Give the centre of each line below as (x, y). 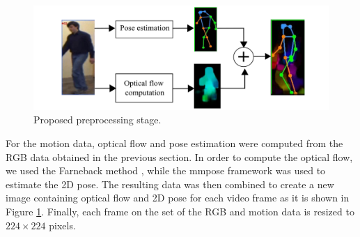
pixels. (62, 225)
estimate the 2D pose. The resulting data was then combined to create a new (170, 184)
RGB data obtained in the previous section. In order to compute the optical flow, (179, 156)
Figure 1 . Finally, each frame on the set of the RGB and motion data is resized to (180, 212)
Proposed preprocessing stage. (97, 120)
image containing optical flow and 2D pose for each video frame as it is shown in (178, 198)
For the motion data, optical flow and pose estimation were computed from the (174, 143)
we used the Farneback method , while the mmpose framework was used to (166, 170)
